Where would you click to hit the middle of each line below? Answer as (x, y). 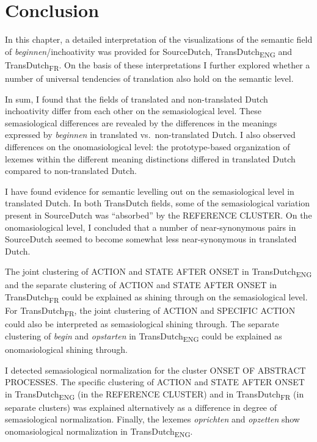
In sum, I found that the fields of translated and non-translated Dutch (137, 99)
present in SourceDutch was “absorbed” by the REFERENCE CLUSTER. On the (158, 215)
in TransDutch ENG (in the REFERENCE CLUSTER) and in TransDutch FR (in (155, 394)
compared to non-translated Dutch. (71, 171)
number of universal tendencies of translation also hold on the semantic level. (149, 78)
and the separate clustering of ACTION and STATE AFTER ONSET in (141, 285)
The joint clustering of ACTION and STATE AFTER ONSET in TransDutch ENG (158, 272)
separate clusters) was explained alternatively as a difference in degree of (141, 407)
